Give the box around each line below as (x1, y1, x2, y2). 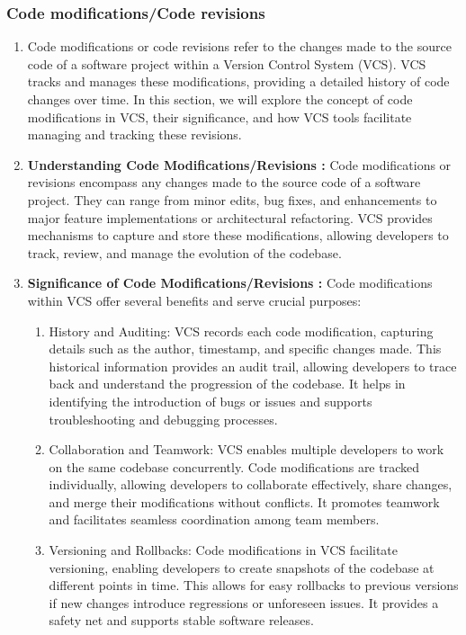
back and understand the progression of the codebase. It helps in (49, 374, 406, 393)
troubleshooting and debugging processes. (49, 409, 278, 428)
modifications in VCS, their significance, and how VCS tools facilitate (27, 107, 412, 126)
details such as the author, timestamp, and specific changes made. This (49, 339, 442, 358)
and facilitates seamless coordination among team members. (49, 510, 380, 529)
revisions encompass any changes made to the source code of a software (27, 173, 421, 192)
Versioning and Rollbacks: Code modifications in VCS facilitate (49, 541, 399, 559)
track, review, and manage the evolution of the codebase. (27, 243, 342, 262)
